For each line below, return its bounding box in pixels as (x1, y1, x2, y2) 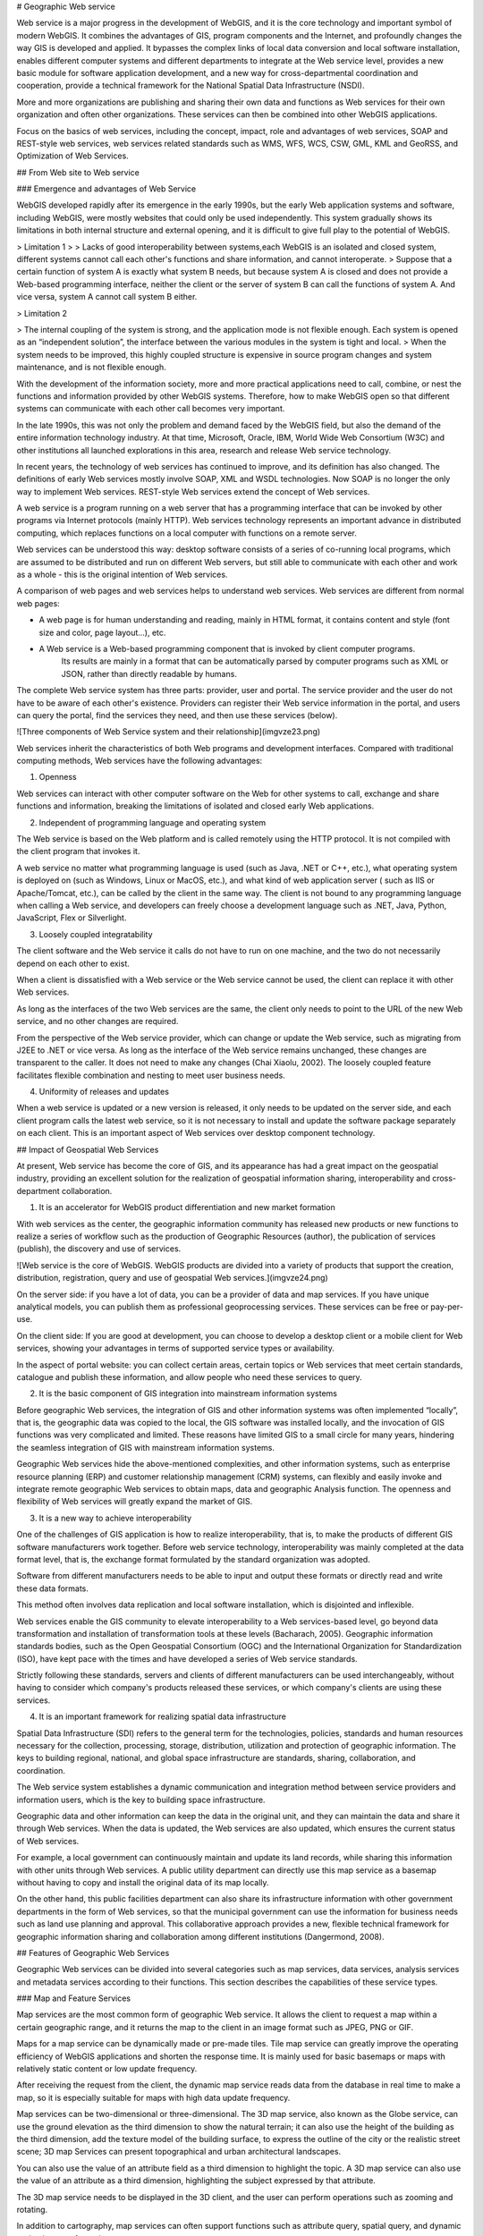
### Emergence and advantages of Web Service (16, 183, 197, 194)
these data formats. (16, 1583, 89, 1594)
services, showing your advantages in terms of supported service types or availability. (16, 1342, 335, 1354)
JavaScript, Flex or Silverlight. (16, 912, 127, 923)
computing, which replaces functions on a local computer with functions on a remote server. (16, 528, 358, 538)
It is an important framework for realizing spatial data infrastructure (38, 1711, 286, 1722)
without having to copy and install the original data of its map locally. (16, 1876, 269, 1887)
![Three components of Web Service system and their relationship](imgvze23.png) (16, 726, 321, 737)
